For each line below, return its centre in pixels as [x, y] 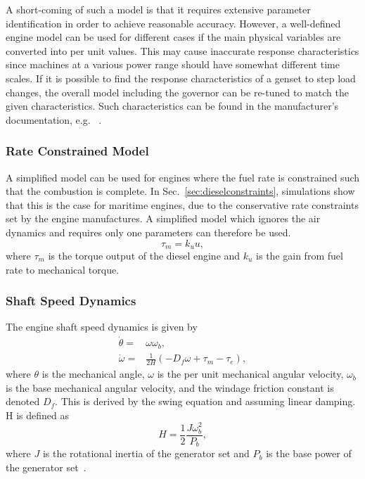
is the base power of [309, 453]
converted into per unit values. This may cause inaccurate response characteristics [182, 50]
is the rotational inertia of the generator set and [146, 453]
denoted [23, 401]
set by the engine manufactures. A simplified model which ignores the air [163, 218]
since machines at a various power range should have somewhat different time [173, 64]
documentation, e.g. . [54, 119]
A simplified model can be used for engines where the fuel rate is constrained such [183, 177]
